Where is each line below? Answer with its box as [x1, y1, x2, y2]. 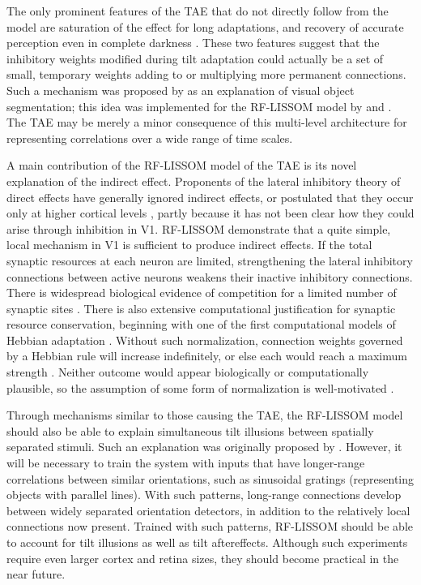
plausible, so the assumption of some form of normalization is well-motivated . [6, 379, 394, 396]
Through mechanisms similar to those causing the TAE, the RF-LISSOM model [6, 406, 403, 424]
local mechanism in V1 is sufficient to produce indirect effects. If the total [6, 236, 372, 253]
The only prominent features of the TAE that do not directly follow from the [6, 2, 389, 19]
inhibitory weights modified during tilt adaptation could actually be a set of [6, 49, 384, 67]
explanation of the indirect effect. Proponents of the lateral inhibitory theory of [6, 172, 401, 189]
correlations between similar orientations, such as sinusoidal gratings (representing [6, 470, 415, 487]
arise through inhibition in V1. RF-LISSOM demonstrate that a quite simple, [6, 220, 391, 237]
